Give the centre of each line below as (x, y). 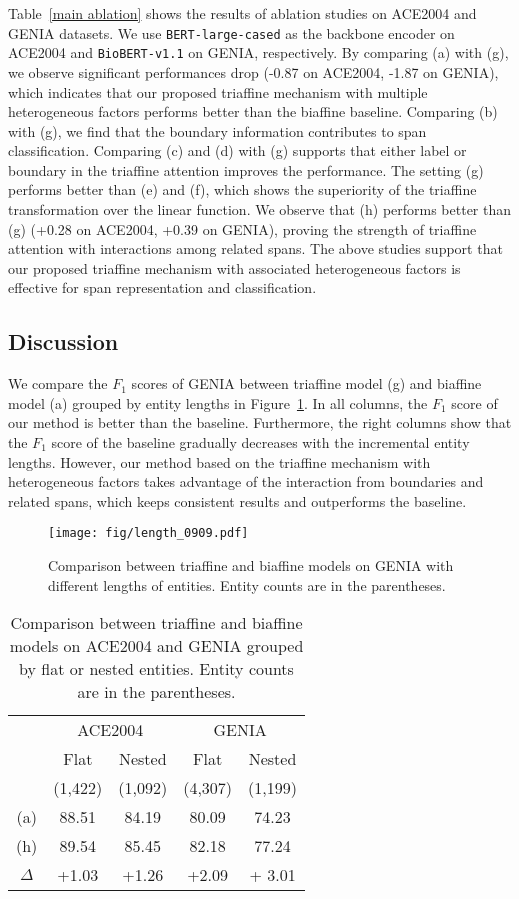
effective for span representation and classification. (162, 287)
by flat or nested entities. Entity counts (156, 669)
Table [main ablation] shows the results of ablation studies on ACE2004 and (242, 13)
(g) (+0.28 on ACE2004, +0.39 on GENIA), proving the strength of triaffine (242, 228)
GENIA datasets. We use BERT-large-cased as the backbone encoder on (231, 32)
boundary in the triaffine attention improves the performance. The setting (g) (246, 169)
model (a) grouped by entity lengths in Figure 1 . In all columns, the (218, 402)
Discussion (63, 341)
